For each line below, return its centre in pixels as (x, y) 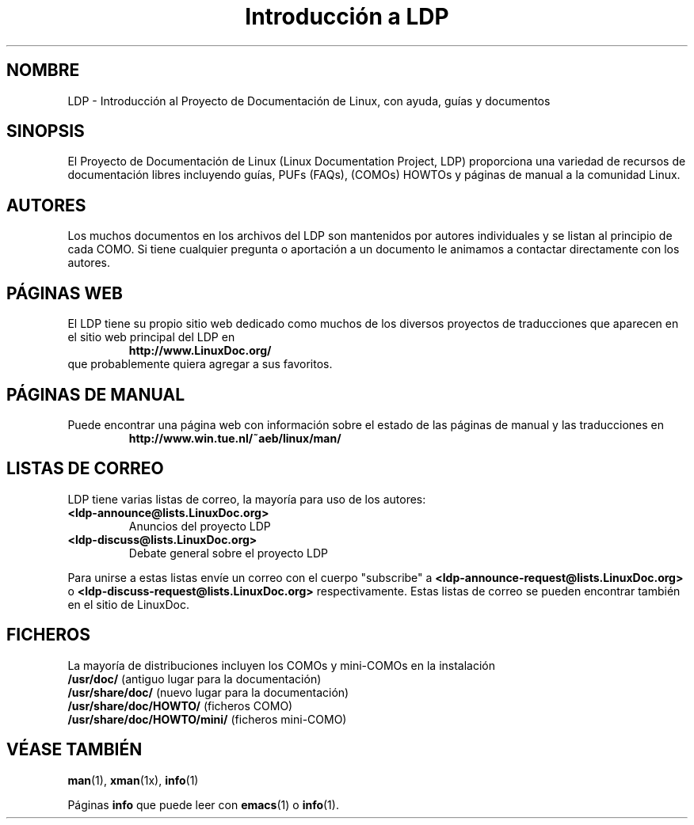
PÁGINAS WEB (65, 293)
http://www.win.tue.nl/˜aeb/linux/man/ (235, 438)
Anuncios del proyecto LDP (200, 526)
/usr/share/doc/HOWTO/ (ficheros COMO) (180, 705)
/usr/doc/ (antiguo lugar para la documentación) (194, 679)
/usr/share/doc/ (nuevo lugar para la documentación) (208, 692)
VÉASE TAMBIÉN (74, 750)
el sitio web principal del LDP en (151, 337)
